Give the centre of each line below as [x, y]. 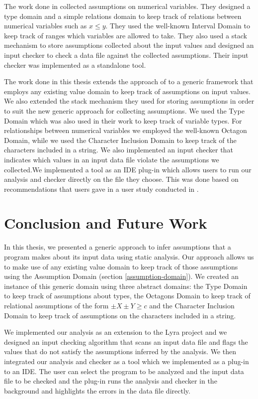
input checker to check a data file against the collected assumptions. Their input [126, 55]
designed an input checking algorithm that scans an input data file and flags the [126, 341]
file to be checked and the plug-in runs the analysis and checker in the [111, 381]
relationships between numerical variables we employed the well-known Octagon [126, 130]
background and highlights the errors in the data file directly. [97, 390]
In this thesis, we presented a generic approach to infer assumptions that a [118, 247]
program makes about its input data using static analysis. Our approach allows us [129, 257]
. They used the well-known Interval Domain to [178, 26]
